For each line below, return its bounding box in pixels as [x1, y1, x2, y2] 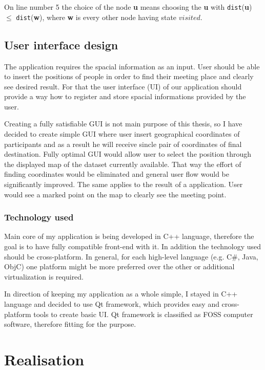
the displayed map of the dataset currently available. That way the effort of [4, 158, 241, 169]
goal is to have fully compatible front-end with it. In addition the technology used [4, 241, 261, 252]
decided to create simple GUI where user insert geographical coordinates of [4, 128, 240, 139]
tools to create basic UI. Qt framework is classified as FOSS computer [33, 308, 253, 319]
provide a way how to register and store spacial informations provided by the [4, 91, 246, 102]
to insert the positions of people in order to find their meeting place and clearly [4, 71, 254, 82]
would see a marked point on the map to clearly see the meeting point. [4, 189, 227, 199]
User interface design [4, 36, 118, 52]
